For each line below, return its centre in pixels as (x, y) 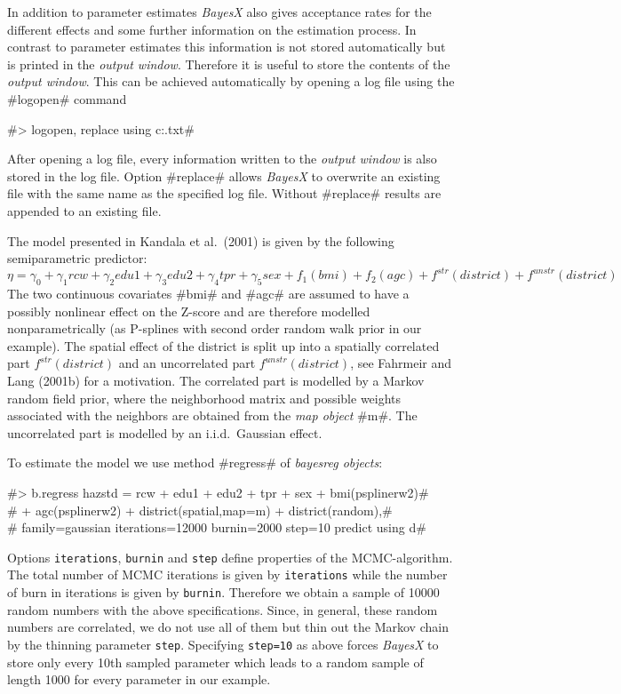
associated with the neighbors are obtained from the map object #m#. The (212, 415)
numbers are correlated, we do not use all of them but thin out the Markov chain (228, 627)
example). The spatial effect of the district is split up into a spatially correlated (223, 345)
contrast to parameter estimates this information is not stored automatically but (227, 47)
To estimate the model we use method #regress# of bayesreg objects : (195, 463)
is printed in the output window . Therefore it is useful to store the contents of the (229, 64)
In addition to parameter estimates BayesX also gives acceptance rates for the (219, 12)
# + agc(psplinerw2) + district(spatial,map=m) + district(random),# (200, 510)
